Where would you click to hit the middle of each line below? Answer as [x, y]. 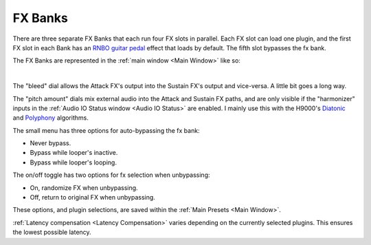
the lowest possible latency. [52, 232]
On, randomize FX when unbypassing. [84, 188]
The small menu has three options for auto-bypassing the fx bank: [106, 130]
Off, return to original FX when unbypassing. [93, 198]
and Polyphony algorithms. [50, 118]
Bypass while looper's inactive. [74, 153]
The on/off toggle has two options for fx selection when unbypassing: [111, 175]
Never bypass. [50, 143]
